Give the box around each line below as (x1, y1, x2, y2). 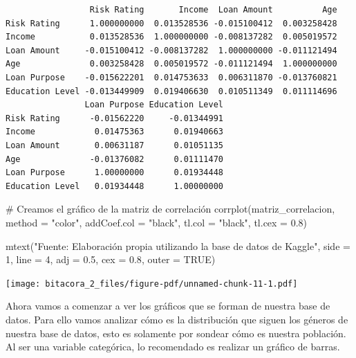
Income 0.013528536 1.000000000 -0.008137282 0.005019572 (6, 32, 337, 42)
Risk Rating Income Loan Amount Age (89, 5, 337, 15)
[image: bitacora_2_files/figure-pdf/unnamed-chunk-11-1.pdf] (6, 278, 298, 289)
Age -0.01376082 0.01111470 (6, 154, 223, 164)
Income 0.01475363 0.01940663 (6, 127, 223, 137)
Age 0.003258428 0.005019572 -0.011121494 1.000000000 (6, 59, 337, 69)
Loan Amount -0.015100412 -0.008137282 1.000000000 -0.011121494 (6, 45, 337, 55)
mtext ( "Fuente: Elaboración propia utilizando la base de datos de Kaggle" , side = (6, 238, 350, 253)
